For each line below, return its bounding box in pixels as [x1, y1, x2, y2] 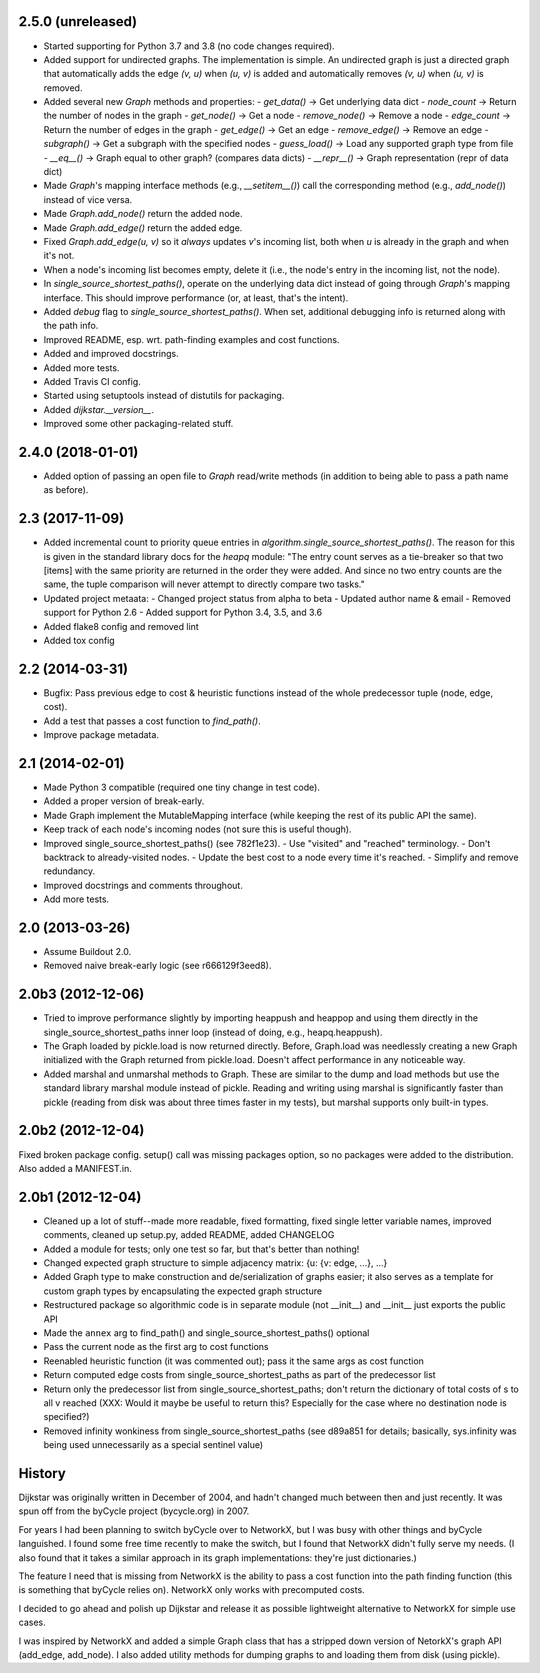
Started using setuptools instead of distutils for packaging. [43, 390, 285, 402]
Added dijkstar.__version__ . [43, 403, 155, 415]
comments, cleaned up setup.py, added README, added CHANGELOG [43, 1229, 335, 1241]
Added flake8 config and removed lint [43, 620, 199, 632]
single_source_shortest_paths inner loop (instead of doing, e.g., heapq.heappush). [43, 1026, 383, 1038]
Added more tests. [43, 361, 120, 374]
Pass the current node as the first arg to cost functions [43, 1341, 269, 1353]
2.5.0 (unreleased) [18, 13, 138, 30]
